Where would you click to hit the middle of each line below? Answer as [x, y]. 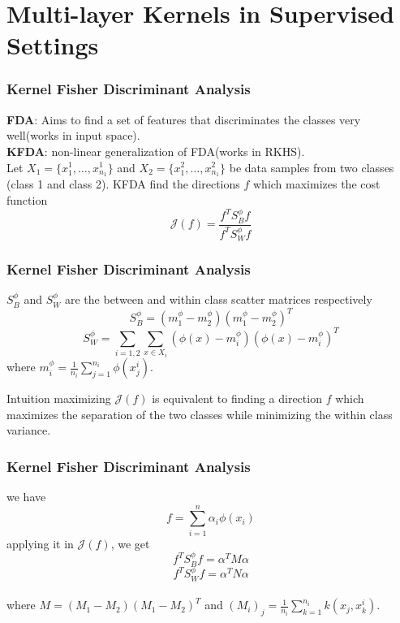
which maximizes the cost [317, 184]
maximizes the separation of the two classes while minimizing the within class [200, 414]
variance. [29, 430]
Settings [53, 45]
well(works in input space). [73, 135]
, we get [130, 543]
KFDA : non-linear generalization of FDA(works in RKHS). [156, 151]
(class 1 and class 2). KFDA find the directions [123, 184]
